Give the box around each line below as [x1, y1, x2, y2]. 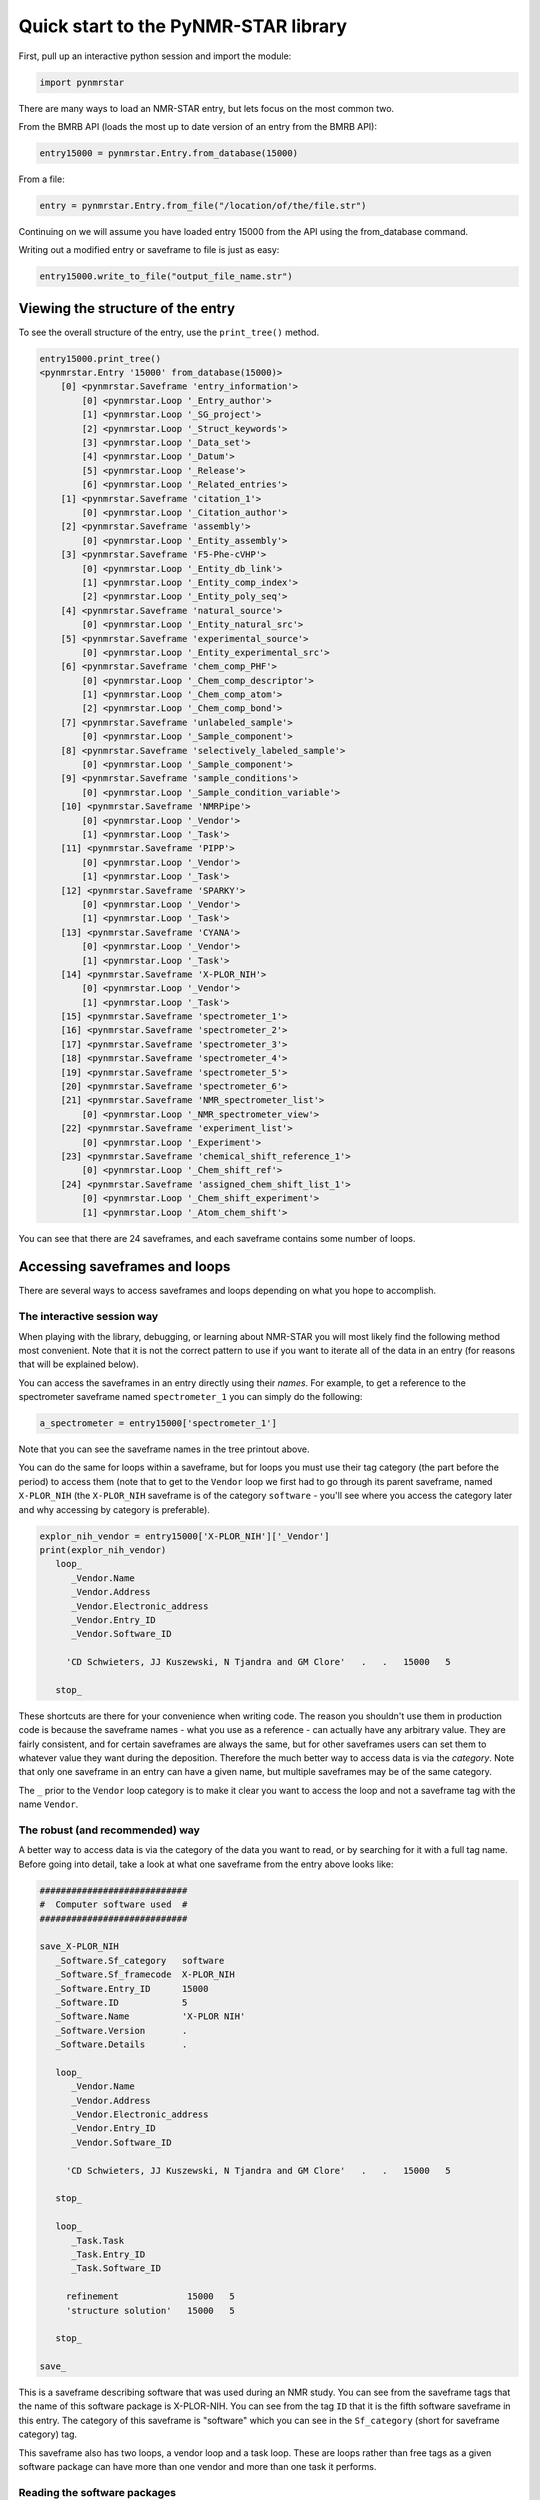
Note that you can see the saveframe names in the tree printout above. [18, 1443, 310, 1455]
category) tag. [18, 2428, 78, 2440]
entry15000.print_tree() [39, 353, 162, 364]
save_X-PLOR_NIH [39, 1941, 120, 1952]
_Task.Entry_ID [71, 2248, 146, 2260]
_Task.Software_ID [71, 2263, 162, 2274]
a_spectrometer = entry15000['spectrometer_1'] [39, 1418, 277, 1429]
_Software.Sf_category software [55, 1955, 225, 1966]
